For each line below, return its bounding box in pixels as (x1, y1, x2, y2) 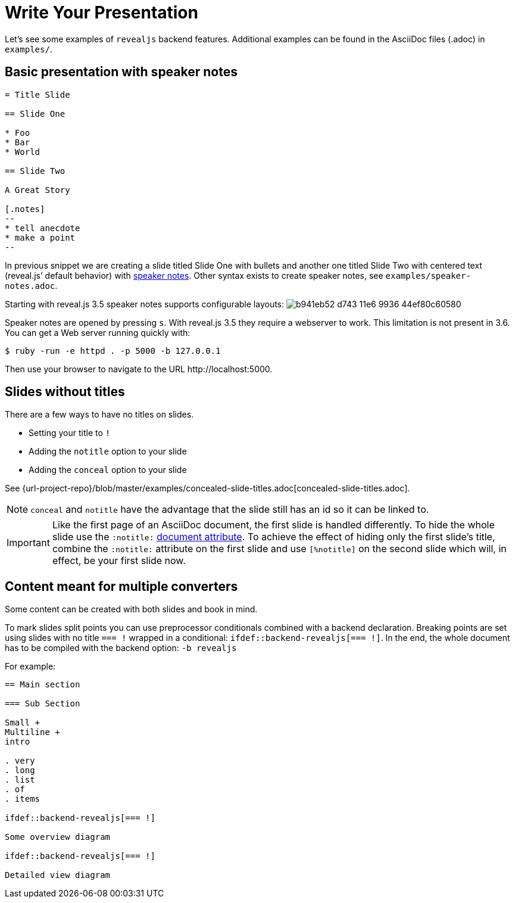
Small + (5, 718, 40, 728)
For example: (5, 661, 56, 672)
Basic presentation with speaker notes (5, 64, 238, 80)
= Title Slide (5, 89, 70, 99)
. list (5, 775, 35, 785)
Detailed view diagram (5, 870, 111, 880)
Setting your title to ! (29, 428, 111, 438)
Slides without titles (5, 384, 125, 400)
